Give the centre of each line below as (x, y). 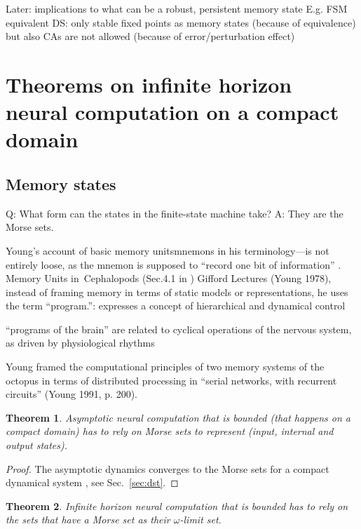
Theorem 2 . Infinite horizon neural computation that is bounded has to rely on (177, 505)
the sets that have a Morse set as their (88, 520)
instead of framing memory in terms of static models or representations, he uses (177, 292)
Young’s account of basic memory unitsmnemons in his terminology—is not (168, 250)
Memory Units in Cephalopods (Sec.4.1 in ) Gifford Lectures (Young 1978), (169, 278)
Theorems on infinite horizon (149, 84)
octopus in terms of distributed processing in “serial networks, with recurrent (171, 380)
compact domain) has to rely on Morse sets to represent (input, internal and (170, 431)
